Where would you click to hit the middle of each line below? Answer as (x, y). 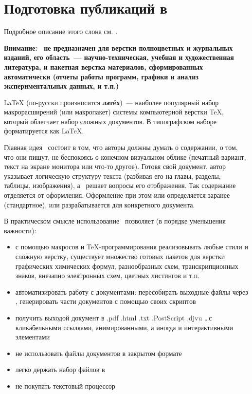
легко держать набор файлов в (60, 369)
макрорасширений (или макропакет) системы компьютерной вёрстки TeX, (114, 112)
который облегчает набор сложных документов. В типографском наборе (110, 121)
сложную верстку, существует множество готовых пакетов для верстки (120, 256)
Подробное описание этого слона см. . (61, 31)
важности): (20, 230)
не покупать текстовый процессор (65, 385)
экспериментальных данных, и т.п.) (62, 86)
